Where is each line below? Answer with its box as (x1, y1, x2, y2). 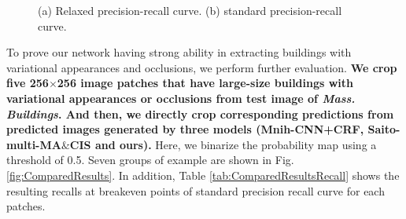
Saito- (367, 121, 400, 137)
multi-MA (6, 136, 61, 152)
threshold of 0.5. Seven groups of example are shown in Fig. (6, 151, 294, 168)
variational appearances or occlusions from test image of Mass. (6, 89, 356, 106)
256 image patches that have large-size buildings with (57, 75, 354, 91)
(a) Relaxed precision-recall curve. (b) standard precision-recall (38, 2, 342, 18)
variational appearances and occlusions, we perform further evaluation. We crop (6, 59, 397, 75)
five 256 (6, 75, 49, 91)
